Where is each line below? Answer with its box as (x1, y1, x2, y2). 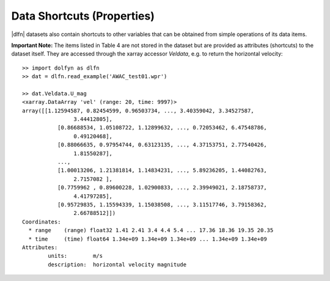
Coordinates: (22, 218, 61, 225)
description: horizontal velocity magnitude (48, 261, 186, 268)
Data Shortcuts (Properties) (11, 9, 155, 23)
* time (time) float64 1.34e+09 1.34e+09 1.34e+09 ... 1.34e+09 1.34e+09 (28, 235, 267, 243)
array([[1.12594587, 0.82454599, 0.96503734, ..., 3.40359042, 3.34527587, (22, 107, 254, 114)
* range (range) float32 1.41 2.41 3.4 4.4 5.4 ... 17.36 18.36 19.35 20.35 (28, 227, 274, 234)
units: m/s (48, 252, 103, 260)
